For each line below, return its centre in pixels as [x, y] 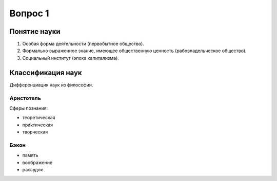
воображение [37, 162]
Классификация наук [46, 72]
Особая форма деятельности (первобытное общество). [83, 44]
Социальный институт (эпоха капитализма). [71, 58]
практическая [38, 125]
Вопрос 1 [29, 13]
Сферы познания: [29, 108]
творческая [35, 132]
